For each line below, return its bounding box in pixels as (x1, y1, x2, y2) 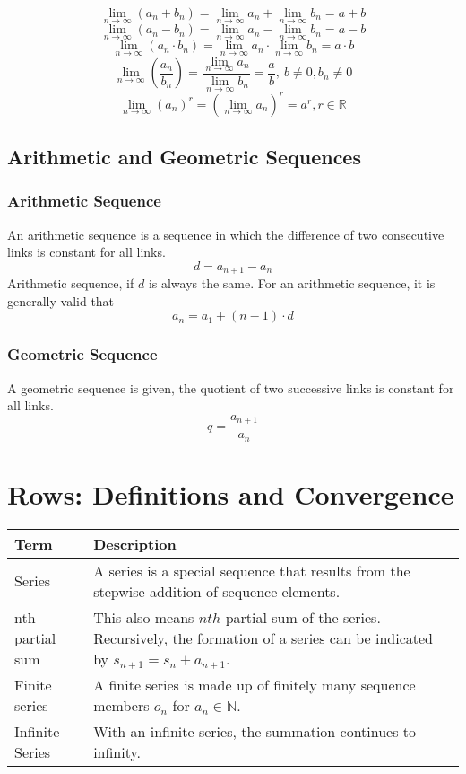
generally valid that (7, 291, 115, 310)
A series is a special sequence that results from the (93, 559, 410, 581)
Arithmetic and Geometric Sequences (7, 143, 361, 171)
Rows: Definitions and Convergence (7, 475, 454, 512)
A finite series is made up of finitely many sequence (93, 673, 416, 695)
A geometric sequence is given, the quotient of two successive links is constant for (7, 378, 454, 397)
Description (93, 532, 177, 554)
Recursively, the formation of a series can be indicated (93, 627, 433, 648)
